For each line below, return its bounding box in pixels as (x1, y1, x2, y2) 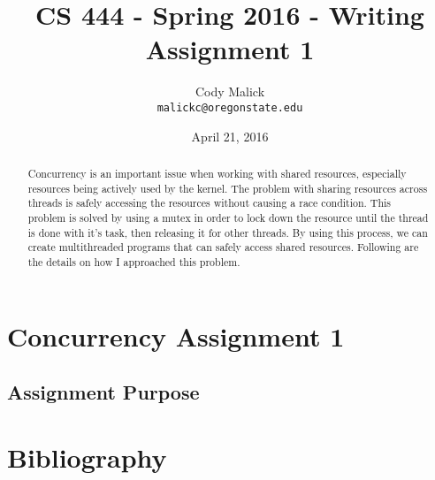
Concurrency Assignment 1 (7, 317, 345, 354)
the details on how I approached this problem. (27, 254, 240, 269)
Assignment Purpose (7, 378, 200, 406)
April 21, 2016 (191, 126, 269, 145)
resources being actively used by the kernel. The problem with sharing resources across (27, 180, 428, 195)
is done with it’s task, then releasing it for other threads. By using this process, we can (27, 225, 428, 240)
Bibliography (7, 438, 167, 475)
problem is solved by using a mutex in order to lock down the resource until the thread (27, 210, 429, 225)
